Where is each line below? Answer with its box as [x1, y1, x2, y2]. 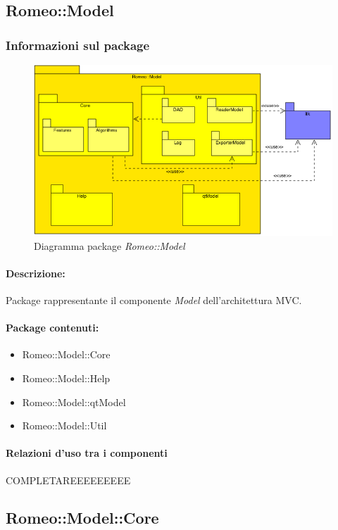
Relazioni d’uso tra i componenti [6, 446, 168, 460]
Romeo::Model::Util [22, 418, 107, 433]
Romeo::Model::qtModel [22, 394, 126, 409]
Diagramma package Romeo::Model [34, 238, 185, 253]
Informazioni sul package [6, 36, 150, 53]
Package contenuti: [6, 320, 99, 335]
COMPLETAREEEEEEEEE [6, 472, 131, 487]
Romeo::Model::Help [22, 370, 111, 385]
